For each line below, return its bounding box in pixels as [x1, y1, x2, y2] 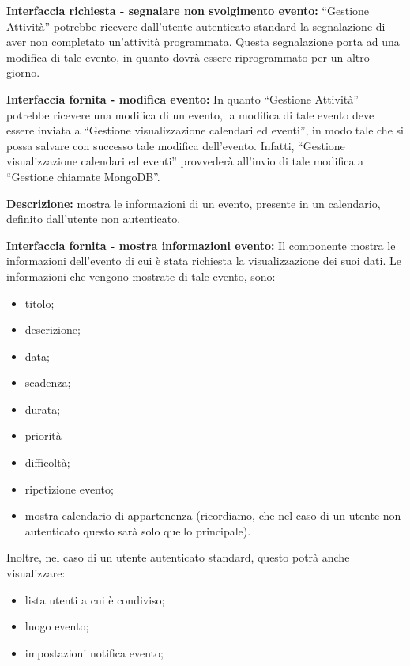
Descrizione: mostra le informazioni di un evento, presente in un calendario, [6, 195, 381, 211]
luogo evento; [24, 618, 89, 634]
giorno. [6, 64, 40, 81]
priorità [24, 427, 62, 444]
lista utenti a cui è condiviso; [24, 591, 165, 607]
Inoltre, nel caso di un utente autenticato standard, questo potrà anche [6, 549, 350, 566]
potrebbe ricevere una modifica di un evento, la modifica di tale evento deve [6, 106, 374, 123]
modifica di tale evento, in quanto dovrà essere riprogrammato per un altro [6, 48, 370, 65]
